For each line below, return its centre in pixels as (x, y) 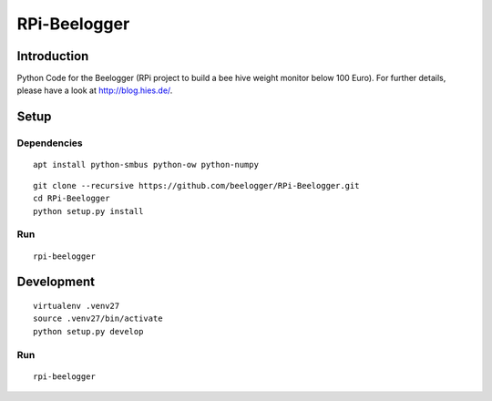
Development (56, 282)
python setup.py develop (88, 331)
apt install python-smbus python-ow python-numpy (146, 165)
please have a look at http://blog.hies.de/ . (95, 90)
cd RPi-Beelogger (72, 199)
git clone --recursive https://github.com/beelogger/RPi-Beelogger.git (196, 185)
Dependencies (50, 143)
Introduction (53, 56)
